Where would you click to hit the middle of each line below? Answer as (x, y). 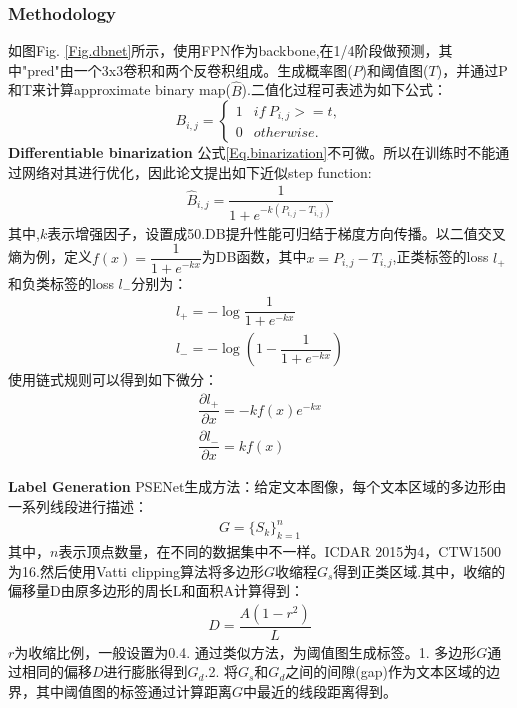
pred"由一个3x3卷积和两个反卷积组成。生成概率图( (190, 69)
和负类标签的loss (61, 282)
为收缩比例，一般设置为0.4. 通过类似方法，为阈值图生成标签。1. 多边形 (245, 651)
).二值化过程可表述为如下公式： (344, 89)
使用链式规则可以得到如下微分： (113, 379)
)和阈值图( (395, 69)
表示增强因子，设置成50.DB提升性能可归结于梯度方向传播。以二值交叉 (276, 232)
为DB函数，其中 (254, 256)
